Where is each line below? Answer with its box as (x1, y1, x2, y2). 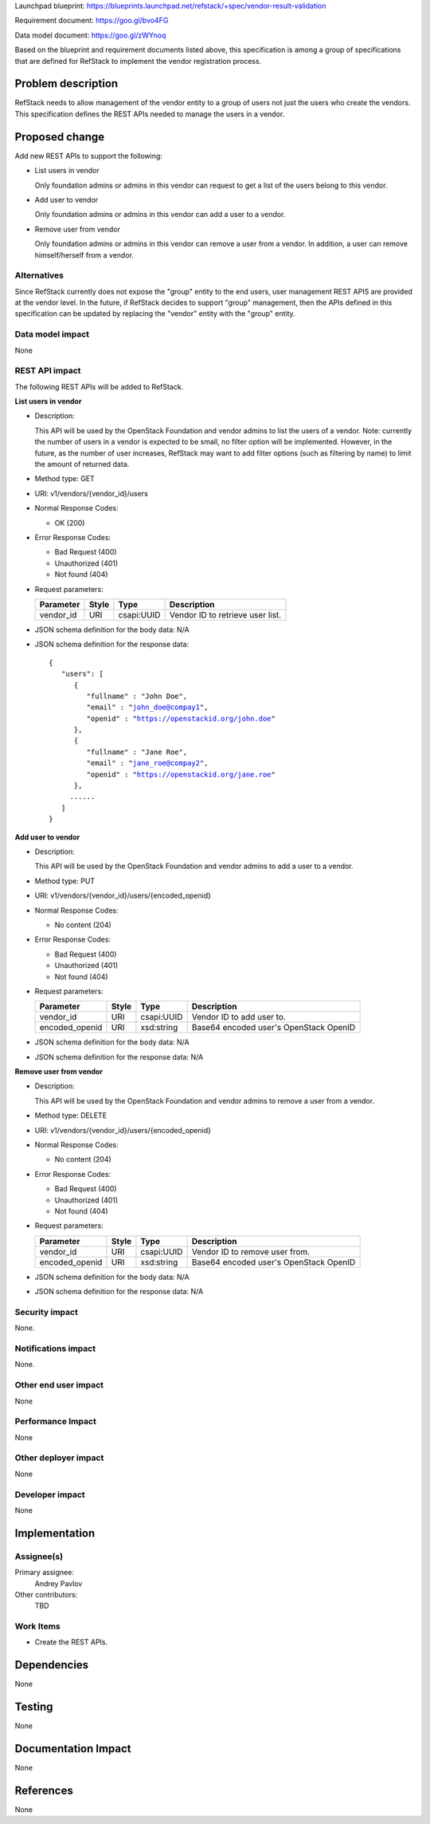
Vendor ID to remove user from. (191, 1246, 311, 1257)
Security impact (14, 1306, 79, 1317)
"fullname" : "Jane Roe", (86, 747, 188, 756)
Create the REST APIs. (34, 1637, 108, 1647)
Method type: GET (34, 474, 95, 484)
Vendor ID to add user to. (191, 1012, 287, 1023)
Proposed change (14, 130, 105, 144)
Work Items (14, 1621, 61, 1632)
